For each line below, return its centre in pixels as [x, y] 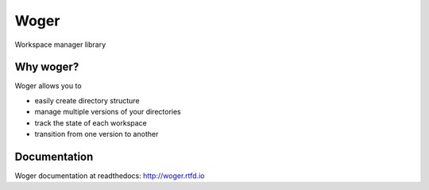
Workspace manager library [60, 45]
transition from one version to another [97, 134]
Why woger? [47, 67]
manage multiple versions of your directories [108, 112]
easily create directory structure [87, 100]
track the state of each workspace [91, 122]
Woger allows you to [48, 86]
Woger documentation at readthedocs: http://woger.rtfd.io [110, 176]
